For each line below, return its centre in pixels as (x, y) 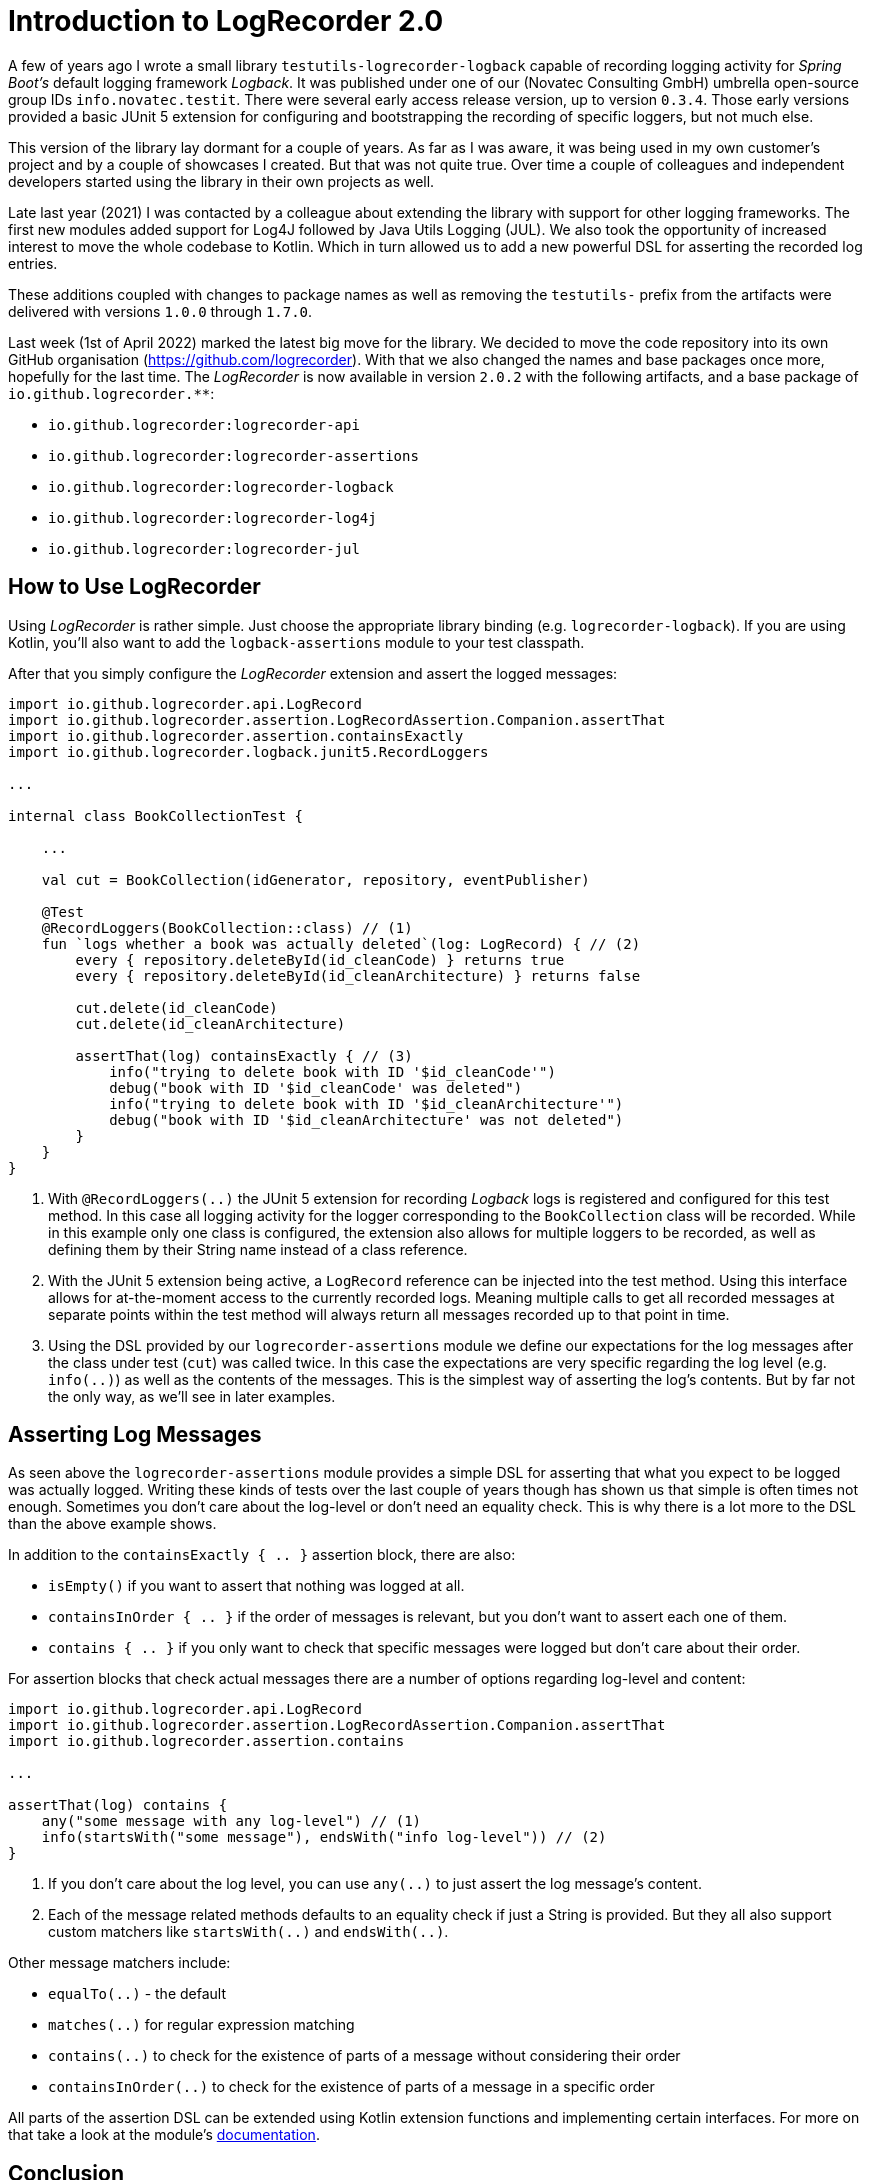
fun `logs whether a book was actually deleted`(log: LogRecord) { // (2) (341, 943)
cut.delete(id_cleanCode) (176, 1007)
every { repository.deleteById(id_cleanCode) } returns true (320, 959)
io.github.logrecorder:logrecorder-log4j (212, 517)
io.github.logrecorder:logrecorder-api (204, 424)
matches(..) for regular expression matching (201, 2025)
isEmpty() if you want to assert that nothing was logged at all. (256, 1586)
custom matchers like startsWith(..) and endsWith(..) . (248, 1932)
